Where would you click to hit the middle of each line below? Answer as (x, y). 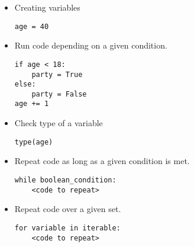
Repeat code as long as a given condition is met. (102, 161)
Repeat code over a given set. (68, 209)
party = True (57, 74)
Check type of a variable (59, 123)
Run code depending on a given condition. (91, 45)
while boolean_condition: (65, 180)
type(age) (34, 142)
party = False (59, 94)
